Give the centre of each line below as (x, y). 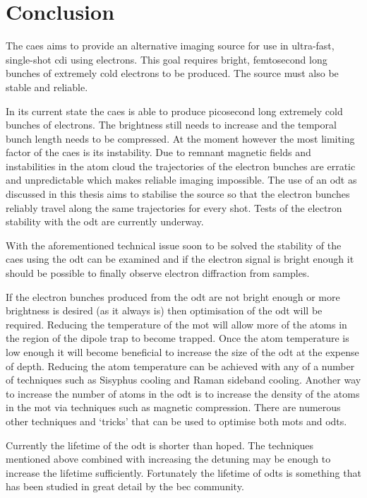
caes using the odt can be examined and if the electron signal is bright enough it (180, 259)
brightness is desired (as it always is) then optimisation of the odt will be (164, 310)
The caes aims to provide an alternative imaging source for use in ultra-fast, (170, 46)
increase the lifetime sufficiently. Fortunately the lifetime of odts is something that (183, 472)
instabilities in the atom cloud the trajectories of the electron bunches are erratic (181, 166)
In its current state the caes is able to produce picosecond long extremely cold (174, 111)
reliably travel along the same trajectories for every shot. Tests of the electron (174, 207)
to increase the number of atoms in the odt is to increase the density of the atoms (183, 393)
